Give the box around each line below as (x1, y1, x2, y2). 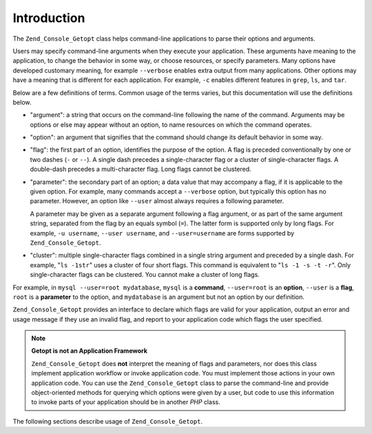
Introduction (12, 10, 85, 25)
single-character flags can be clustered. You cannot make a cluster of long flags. (30, 271, 260, 279)
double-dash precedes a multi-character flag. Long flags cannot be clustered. (30, 165, 251, 174)
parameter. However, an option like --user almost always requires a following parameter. (30, 197, 285, 205)
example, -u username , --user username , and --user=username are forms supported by (30, 229, 295, 237)
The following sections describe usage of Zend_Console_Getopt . (12, 417, 203, 425)
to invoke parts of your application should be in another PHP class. (31, 398, 220, 406)
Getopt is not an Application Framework (31, 347, 148, 355)
